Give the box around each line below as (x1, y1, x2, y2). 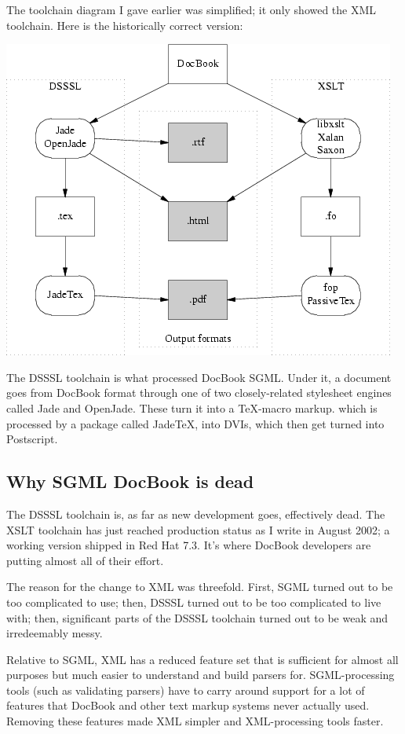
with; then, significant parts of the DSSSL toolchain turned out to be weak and (6, 609, 389, 626)
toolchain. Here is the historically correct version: (6, 17, 243, 33)
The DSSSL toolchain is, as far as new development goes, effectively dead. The (6, 505, 385, 522)
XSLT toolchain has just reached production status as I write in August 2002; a (6, 521, 390, 538)
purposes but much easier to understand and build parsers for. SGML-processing (6, 666, 395, 683)
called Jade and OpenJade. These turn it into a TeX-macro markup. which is (6, 399, 378, 416)
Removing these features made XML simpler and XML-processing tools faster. (6, 713, 384, 729)
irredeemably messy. (6, 625, 103, 641)
